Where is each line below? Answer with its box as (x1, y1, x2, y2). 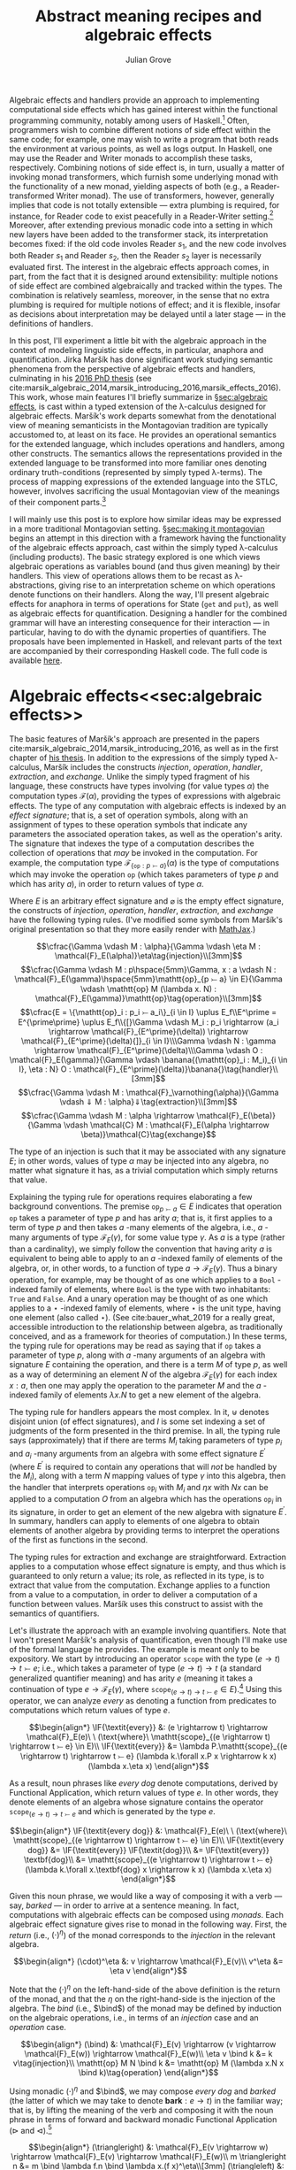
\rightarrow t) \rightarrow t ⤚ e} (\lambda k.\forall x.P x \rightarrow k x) (20, 1751, 277, 1761)
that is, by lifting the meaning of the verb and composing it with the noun (9, 2105, 274, 2115)
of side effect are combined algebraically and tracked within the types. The (9, 281, 283, 291)
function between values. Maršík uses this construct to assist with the (9, 1599, 263, 1610)
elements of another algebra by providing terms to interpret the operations (9, 1525, 280, 1536)
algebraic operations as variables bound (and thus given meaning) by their (9, 560, 281, 572)
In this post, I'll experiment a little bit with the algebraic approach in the (9, 335, 267, 346)
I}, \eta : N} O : (19, 1064, 72, 1074)
